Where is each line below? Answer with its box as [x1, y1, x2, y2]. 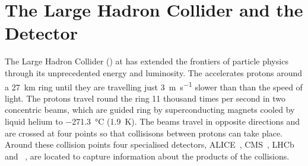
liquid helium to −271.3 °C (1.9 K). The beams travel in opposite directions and [5, 115, 300, 127]
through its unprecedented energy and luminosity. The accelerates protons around [5, 66, 303, 79]
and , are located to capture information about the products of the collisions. [5, 149, 290, 162]
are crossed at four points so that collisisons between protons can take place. [5, 126, 283, 139]
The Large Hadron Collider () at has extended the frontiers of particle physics [5, 55, 288, 67]
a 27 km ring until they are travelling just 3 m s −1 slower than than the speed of [5, 79, 303, 93]
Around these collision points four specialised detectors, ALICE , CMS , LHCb [5, 138, 294, 151]
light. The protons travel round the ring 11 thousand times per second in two [5, 92, 286, 104]
